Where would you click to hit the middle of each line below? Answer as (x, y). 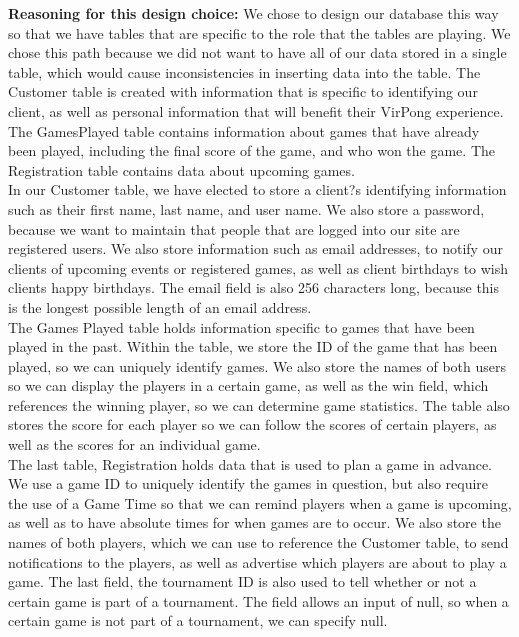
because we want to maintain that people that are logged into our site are (234, 228)
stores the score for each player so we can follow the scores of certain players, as (252, 424)
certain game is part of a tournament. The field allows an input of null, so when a (258, 600)
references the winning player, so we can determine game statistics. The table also (259, 404)
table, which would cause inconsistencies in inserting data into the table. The (244, 71)
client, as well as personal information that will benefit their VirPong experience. (256, 110)
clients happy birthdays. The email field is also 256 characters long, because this (254, 287)
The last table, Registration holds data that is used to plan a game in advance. (250, 463)
